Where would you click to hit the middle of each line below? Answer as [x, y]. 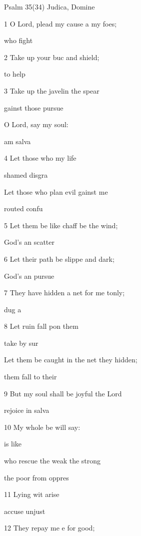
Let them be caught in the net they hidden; [71, 360]
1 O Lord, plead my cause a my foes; [60, 23]
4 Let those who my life [40, 158]
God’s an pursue [29, 276]
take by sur [21, 343]
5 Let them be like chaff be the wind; [61, 225]
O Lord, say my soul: [36, 124]
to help [15, 74]
